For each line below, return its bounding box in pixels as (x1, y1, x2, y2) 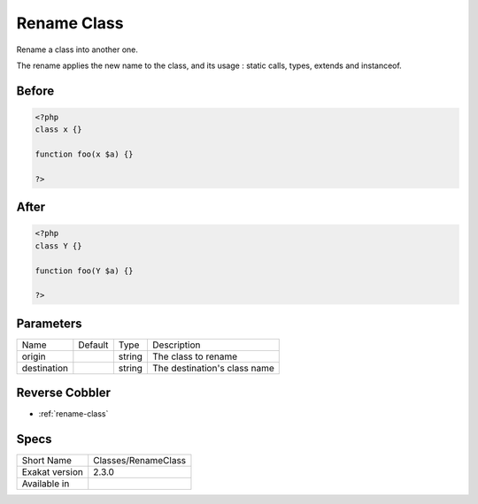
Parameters (16, 316, 82, 331)
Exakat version (21, 466, 83, 478)
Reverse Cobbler (16, 386, 111, 401)
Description (151, 339, 201, 351)
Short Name (21, 454, 73, 467)
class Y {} (35, 241, 82, 251)
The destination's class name (151, 362, 274, 374)
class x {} (35, 125, 82, 134)
